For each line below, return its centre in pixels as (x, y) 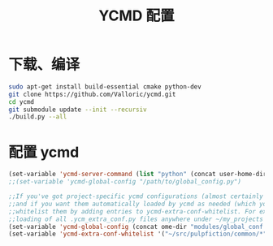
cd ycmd (22, 101)
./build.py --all (38, 117)
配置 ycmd (44, 152)
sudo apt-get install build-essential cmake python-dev (105, 86)
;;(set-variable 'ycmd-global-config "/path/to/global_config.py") (125, 182)
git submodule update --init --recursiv (78, 110)
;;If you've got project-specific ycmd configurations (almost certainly (136, 196)
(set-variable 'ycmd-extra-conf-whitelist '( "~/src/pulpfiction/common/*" (138, 234)
